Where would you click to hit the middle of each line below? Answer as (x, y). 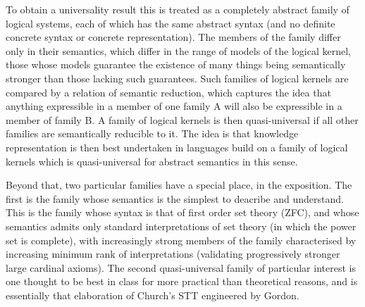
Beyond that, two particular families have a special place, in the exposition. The (179, 185)
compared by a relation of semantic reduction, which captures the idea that (168, 92)
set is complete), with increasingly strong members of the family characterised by (181, 240)
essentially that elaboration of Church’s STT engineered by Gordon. (153, 295)
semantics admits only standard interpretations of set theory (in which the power (181, 226)
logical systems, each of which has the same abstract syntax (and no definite (171, 23)
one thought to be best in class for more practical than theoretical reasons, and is (182, 281)
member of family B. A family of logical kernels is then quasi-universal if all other (182, 119)
